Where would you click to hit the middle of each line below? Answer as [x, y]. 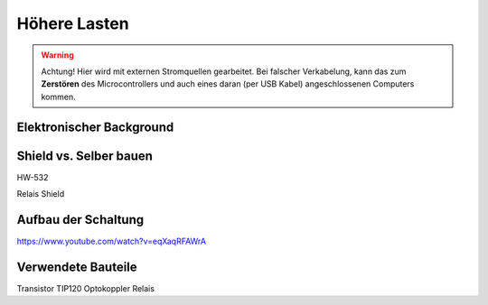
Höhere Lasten [73, 23]
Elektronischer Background [95, 127]
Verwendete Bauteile [77, 267]
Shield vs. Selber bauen [85, 156]
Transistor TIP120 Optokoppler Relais [86, 288]
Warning [57, 55]
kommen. [58, 97]
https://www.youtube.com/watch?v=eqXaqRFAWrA [112, 241]
